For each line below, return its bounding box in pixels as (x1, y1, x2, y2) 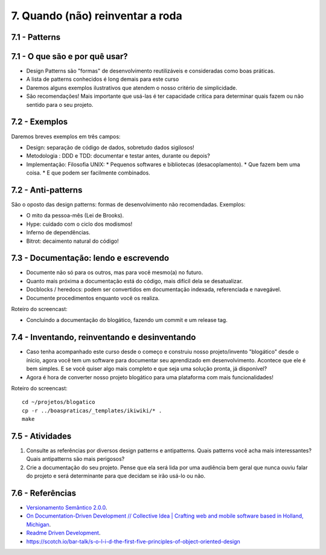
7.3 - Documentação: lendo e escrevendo (11, 253, 169, 263)
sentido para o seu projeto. (26, 101, 94, 108)
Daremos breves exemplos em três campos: (11, 133, 121, 140)
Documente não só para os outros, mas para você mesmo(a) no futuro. (26, 269, 203, 276)
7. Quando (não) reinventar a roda (11, 9, 182, 22)
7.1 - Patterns (11, 32, 61, 42)
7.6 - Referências (11, 488, 77, 498)
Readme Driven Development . (26, 529, 101, 537)
